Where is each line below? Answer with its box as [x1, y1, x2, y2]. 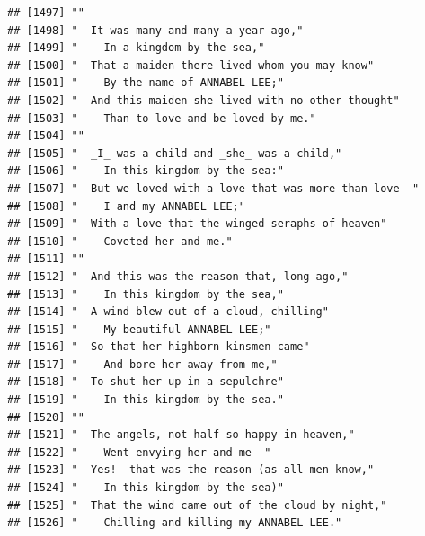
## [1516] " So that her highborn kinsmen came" [7, 340, 310, 354]
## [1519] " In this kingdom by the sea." [7, 393, 284, 407]
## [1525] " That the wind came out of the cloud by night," [7, 498, 387, 512]
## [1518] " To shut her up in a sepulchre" [7, 375, 284, 389]
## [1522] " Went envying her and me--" [7, 445, 271, 459]
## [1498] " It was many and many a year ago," [7, 23, 304, 37]
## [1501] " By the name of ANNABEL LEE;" [7, 76, 284, 90]
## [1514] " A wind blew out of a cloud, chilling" [7, 305, 329, 319]
